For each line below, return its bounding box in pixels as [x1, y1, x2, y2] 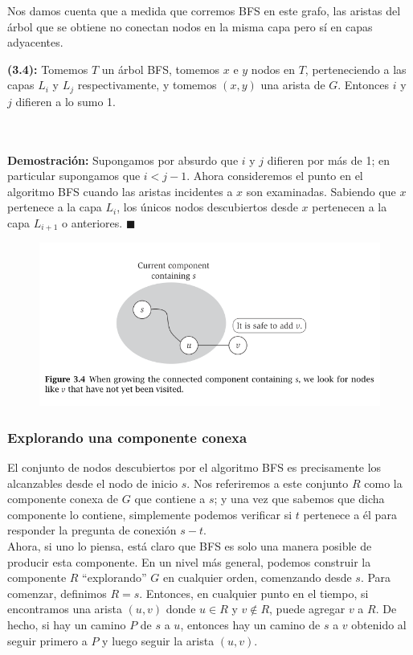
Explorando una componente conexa [7, 427, 247, 447]
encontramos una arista [7, 600, 122, 617]
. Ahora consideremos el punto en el [186, 167, 363, 184]
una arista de [260, 76, 325, 93]
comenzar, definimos [7, 584, 107, 601]
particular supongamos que [7, 167, 141, 184]
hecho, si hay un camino [7, 616, 126, 632]
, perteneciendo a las [305, 60, 407, 77]
